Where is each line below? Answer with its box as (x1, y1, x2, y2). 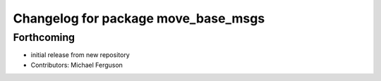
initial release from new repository (30, 51, 130, 59)
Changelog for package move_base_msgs (13, 11, 265, 26)
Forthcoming (13, 31, 75, 44)
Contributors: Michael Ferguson (30, 61, 123, 69)
